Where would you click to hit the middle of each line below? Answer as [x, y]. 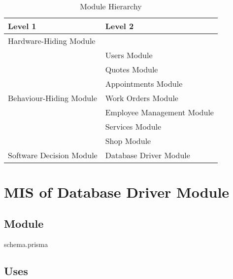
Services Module [133, 126]
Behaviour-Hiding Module [52, 98]
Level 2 [119, 26]
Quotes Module [132, 69]
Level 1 [22, 26]
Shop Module [128, 141]
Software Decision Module [53, 155]
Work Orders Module [142, 98]
